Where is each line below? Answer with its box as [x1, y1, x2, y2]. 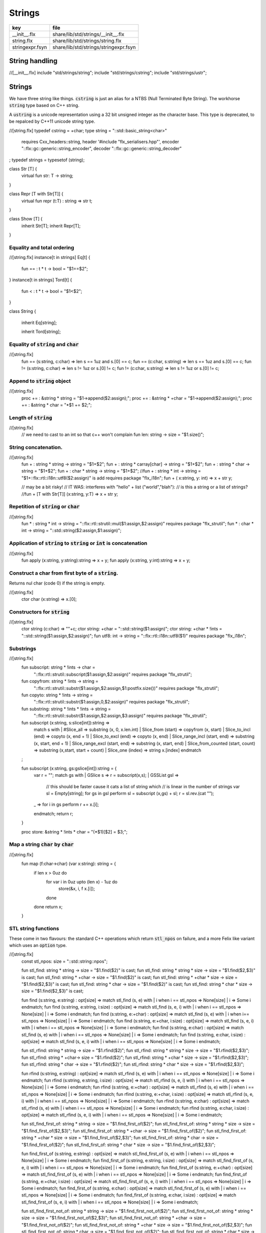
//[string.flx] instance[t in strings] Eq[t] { [9, 254, 91, 260]
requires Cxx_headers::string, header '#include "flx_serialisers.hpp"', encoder [21, 139, 179, 145]
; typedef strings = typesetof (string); [9, 157, 85, 163]
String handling [9, 57, 58, 65]
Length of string [9, 414, 53, 421]
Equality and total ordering [9, 244, 74, 251]
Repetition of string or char [9, 503, 80, 510]
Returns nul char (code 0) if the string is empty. [9, 580, 105, 586]
